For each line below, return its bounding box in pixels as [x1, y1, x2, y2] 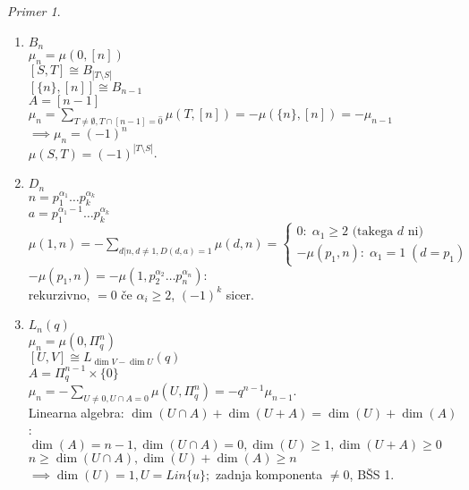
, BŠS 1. [349, 465, 395, 484]
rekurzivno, [28, 284, 90, 303]
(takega [352, 225, 394, 239]
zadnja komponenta [215, 465, 323, 484]
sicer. [226, 284, 254, 303]
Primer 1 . [7, 2, 61, 20]
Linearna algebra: [28, 402, 124, 421]
